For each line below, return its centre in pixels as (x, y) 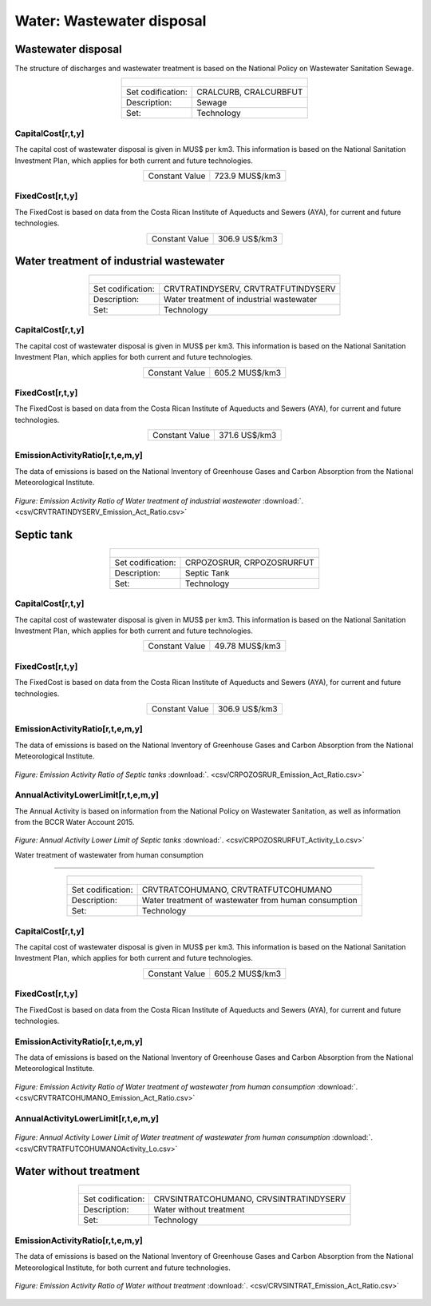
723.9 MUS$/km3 (247, 176)
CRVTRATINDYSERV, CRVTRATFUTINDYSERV (250, 289)
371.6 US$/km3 (248, 436)
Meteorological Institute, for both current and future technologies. (123, 1268)
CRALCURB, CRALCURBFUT (250, 92)
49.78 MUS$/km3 (247, 646)
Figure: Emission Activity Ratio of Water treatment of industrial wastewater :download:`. (159, 500)
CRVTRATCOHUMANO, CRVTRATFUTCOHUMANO (237, 890)
